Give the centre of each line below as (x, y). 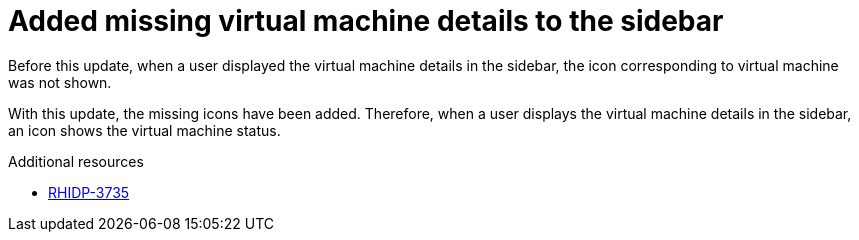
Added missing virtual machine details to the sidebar (366, 21)
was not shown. (60, 82)
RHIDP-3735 (89, 192)
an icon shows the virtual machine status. (144, 130)
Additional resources (76, 161)
